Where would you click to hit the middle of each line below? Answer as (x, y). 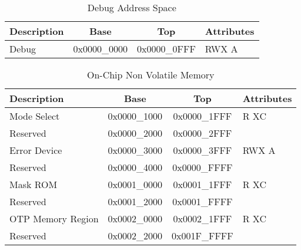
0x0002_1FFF (203, 218)
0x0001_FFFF (203, 201)
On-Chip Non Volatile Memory (150, 75)
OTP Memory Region (54, 218)
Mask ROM (34, 184)
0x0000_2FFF (203, 133)
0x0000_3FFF (203, 150)
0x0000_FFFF (203, 167)
